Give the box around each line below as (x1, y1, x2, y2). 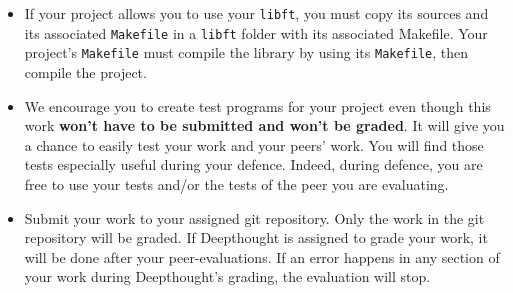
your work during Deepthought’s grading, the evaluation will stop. (24, 266, 431, 287)
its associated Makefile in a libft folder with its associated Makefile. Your (24, 22, 488, 43)
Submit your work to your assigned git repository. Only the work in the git (24, 207, 485, 228)
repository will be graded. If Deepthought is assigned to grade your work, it (24, 227, 488, 248)
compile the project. (24, 61, 147, 82)
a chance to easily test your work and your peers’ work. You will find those (24, 134, 484, 155)
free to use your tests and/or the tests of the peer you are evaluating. (24, 173, 449, 194)
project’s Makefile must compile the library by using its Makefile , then (24, 42, 469, 63)
